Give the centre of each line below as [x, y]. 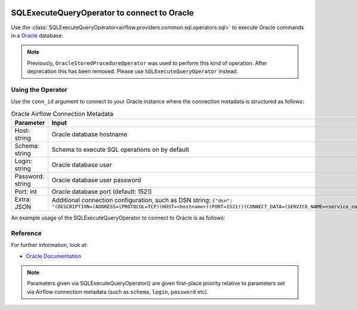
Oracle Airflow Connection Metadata [62, 114]
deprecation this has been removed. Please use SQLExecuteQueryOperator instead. [132, 71]
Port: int [26, 192]
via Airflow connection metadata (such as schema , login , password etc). [118, 292]
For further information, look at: [49, 245]
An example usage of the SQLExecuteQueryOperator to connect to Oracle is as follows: [118, 218]
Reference [26, 233]
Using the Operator [39, 89]
